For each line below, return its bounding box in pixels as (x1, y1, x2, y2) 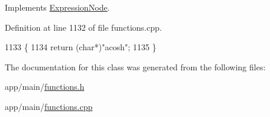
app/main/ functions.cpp (5, 100, 93, 112)
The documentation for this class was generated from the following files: (5, 60, 266, 73)
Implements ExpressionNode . (5, 1, 110, 13)
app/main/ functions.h (5, 80, 85, 93)
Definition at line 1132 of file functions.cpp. (5, 21, 162, 33)
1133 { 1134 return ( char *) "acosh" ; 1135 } (5, 41, 157, 53)
